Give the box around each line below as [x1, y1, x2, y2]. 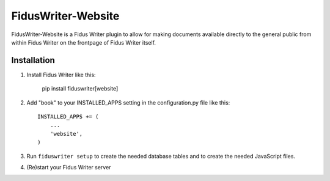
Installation [11, 55, 55, 65]
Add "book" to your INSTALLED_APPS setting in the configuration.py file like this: [26, 98, 230, 106]
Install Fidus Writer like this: [26, 71, 96, 78]
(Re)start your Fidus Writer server [26, 163, 111, 171]
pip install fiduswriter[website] [42, 85, 119, 92]
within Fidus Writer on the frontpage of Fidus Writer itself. [11, 39, 156, 46]
